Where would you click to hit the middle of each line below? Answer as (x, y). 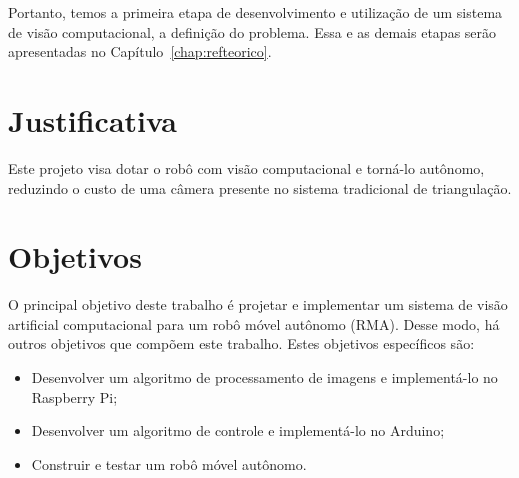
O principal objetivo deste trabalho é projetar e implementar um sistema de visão (258, 304)
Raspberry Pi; (74, 396)
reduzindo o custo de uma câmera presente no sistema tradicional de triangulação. (260, 187)
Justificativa (92, 119)
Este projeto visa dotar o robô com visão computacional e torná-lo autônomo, (246, 167)
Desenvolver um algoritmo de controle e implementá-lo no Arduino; (238, 430)
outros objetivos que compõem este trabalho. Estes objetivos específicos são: (241, 343)
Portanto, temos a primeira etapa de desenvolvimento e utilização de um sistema (255, 12)
